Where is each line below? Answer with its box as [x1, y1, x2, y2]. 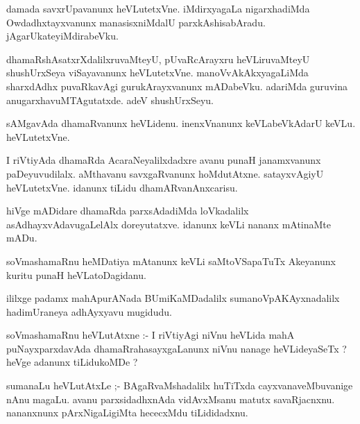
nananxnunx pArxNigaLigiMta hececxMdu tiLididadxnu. [6, 405, 248, 420]
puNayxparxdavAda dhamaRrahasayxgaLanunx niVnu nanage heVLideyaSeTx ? [6, 341, 347, 355]
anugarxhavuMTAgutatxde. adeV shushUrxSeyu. [6, 92, 214, 107]
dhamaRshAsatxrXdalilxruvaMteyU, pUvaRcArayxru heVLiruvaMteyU [6, 51, 310, 66]
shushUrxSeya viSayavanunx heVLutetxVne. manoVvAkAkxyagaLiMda [6, 65, 309, 80]
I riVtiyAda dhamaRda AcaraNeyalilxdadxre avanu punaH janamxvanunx [6, 153, 321, 167]
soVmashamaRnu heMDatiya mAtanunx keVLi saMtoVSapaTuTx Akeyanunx [6, 253, 336, 268]
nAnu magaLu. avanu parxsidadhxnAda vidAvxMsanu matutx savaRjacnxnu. [6, 391, 335, 406]
